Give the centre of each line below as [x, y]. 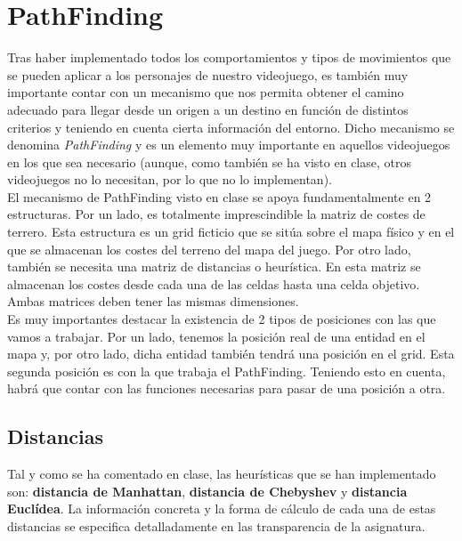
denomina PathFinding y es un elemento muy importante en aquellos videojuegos [229, 145]
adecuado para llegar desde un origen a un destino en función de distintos [208, 109]
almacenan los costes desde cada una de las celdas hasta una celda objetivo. [214, 283]
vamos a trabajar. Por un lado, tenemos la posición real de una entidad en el [216, 336]
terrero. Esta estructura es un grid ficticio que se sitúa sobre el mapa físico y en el [231, 232]
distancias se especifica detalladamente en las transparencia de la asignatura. [216, 525]
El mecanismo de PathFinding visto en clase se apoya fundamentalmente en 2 [219, 196]
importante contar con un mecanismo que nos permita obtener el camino [206, 92]
